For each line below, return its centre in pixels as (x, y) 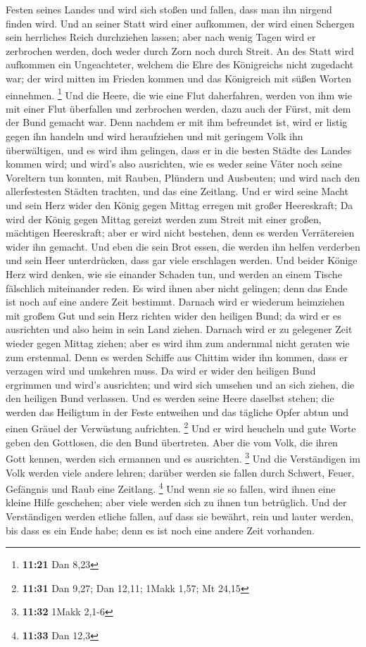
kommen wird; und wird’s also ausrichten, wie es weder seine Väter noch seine (174, 164)
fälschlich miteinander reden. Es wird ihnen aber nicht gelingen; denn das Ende (177, 288)
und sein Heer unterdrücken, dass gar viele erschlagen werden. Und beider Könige (182, 260)
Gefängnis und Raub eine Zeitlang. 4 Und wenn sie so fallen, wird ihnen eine (171, 488)
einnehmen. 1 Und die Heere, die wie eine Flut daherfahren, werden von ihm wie (179, 94)
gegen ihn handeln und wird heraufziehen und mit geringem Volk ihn (154, 136)
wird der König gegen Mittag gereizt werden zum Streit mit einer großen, (164, 219)
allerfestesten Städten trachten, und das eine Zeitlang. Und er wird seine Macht (177, 191)
